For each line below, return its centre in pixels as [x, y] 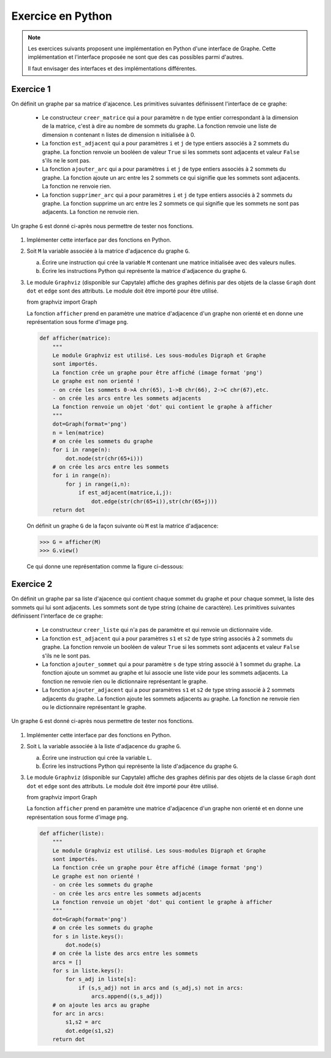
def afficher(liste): [72, 833]
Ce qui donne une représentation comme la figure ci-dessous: [105, 567]
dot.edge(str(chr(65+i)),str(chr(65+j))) [154, 501]
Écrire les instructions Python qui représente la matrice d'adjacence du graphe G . [145, 271]
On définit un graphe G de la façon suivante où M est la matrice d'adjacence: [123, 526]
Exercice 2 [32, 584]
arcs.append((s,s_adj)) [127, 996]
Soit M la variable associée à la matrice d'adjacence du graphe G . [108, 251]
